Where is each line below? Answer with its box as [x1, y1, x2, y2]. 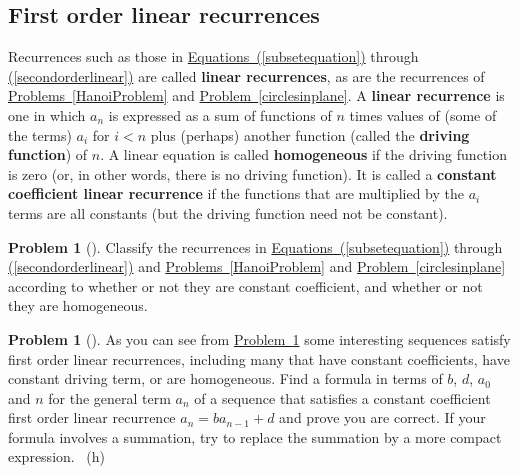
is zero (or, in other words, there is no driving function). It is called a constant [8, 163, 497, 184]
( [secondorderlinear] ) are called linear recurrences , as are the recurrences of [8, 65, 485, 86]
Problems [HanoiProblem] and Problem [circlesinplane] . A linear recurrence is [8, 85, 505, 106]
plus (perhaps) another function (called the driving [150, 124, 470, 145]
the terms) [8, 124, 72, 145]
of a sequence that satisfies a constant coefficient [194, 387, 491, 408]
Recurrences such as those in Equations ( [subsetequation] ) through [8, 46, 419, 67]
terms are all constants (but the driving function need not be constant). [8, 202, 448, 223]
